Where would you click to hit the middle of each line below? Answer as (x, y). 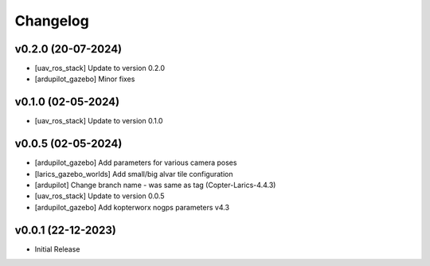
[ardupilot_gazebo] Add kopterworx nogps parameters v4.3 (132, 207)
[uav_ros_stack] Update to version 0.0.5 (100, 196)
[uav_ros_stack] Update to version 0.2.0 (100, 68)
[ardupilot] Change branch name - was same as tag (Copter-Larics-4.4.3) (155, 185)
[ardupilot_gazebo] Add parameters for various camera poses (136, 162)
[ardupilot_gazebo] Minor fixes (85, 79)
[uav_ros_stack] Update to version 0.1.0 (99, 121)
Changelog (52, 21)
